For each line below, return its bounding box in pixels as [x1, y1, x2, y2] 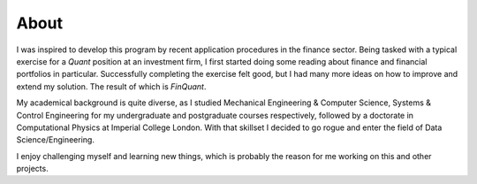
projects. [16, 164, 49, 174]
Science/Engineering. [16, 134, 95, 145]
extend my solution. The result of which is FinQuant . [16, 80, 207, 92]
